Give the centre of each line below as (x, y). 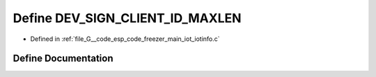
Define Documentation (63, 59)
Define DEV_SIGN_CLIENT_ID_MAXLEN (127, 18)
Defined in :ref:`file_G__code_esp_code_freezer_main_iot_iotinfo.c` (125, 39)
